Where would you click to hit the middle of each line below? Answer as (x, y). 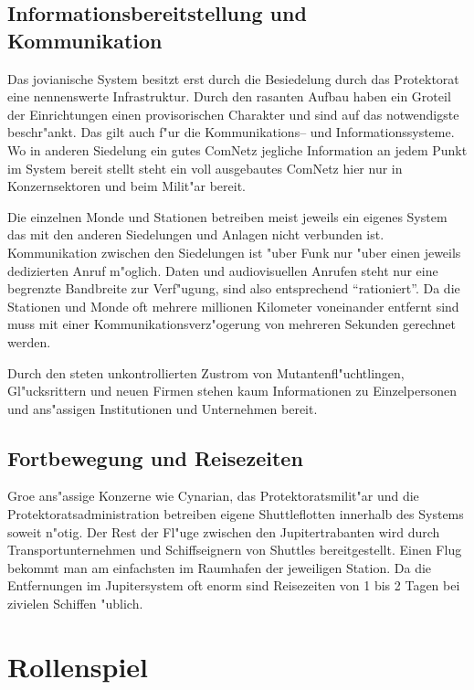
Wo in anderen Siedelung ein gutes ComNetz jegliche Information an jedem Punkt (237, 149)
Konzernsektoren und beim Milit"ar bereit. (127, 186)
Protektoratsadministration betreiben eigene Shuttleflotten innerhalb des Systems (236, 514)
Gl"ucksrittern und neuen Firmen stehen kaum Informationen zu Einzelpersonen (232, 391)
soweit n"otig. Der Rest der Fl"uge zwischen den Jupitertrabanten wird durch (224, 531)
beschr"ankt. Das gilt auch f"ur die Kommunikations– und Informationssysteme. (231, 132)
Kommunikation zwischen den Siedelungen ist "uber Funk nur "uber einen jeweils (234, 252)
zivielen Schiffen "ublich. (75, 604)
